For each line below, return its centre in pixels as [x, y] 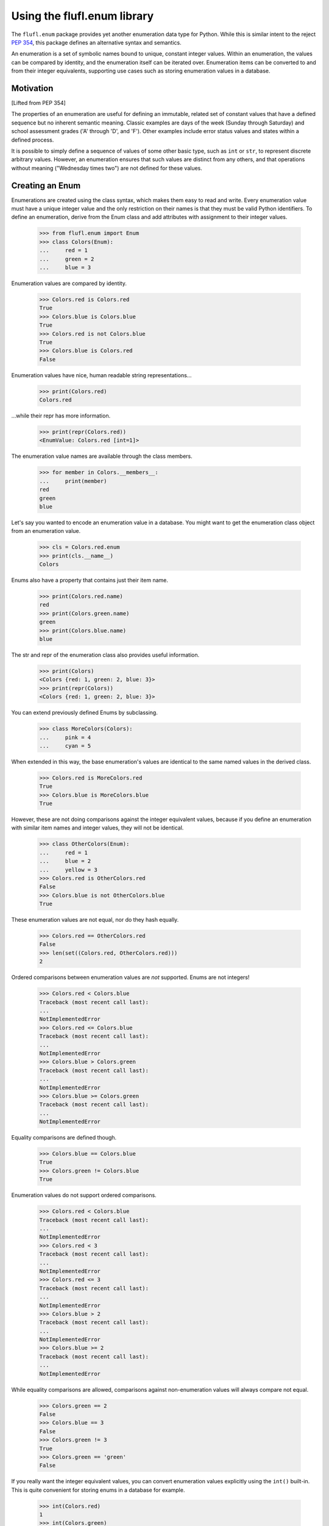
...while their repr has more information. [61, 416]
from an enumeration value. [46, 531]
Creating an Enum [46, 185]
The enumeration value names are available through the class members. [102, 456]
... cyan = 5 [65, 746]
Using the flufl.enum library [83, 16]
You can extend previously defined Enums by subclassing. [84, 713]
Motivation [32, 88]
